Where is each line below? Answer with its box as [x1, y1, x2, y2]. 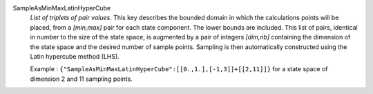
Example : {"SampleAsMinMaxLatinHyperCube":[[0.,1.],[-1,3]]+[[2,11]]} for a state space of [30, 65, 328, 73]
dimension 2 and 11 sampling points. [30, 75, 133, 83]
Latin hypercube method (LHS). [30, 52, 120, 60]
